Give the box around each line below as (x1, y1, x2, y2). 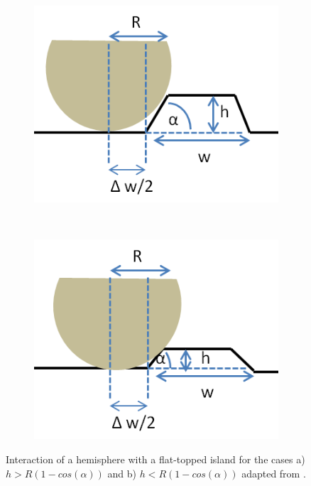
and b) (107, 465, 136, 480)
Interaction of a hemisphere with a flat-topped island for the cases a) (6, 452, 305, 467)
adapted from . (241, 465, 306, 480)
